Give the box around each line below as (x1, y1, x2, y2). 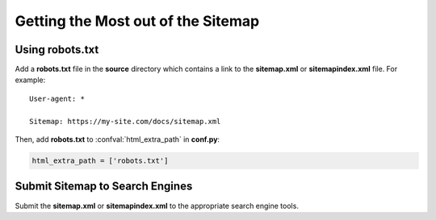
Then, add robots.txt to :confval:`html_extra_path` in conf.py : (15, 135, 220, 144)
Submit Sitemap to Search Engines (15, 180, 193, 193)
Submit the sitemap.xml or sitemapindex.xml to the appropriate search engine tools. (15, 201, 299, 210)
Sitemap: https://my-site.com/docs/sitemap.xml (29, 117, 221, 126)
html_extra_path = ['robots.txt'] (31, 156, 169, 165)
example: (15, 75, 46, 85)
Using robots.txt (15, 43, 99, 56)
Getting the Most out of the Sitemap (15, 12, 260, 30)
